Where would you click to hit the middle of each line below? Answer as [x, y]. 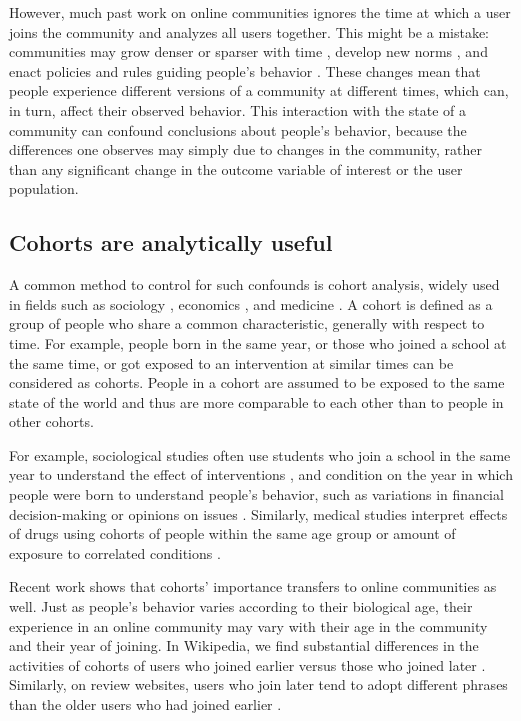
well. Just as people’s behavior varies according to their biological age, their [241, 606]
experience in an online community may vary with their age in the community [248, 625]
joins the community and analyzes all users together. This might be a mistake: [249, 31]
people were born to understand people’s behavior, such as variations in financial [256, 494]
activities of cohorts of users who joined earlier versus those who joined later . [247, 664]
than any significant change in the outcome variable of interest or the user [236, 168]
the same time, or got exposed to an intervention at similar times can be [231, 362]
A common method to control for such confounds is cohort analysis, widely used [254, 284]
